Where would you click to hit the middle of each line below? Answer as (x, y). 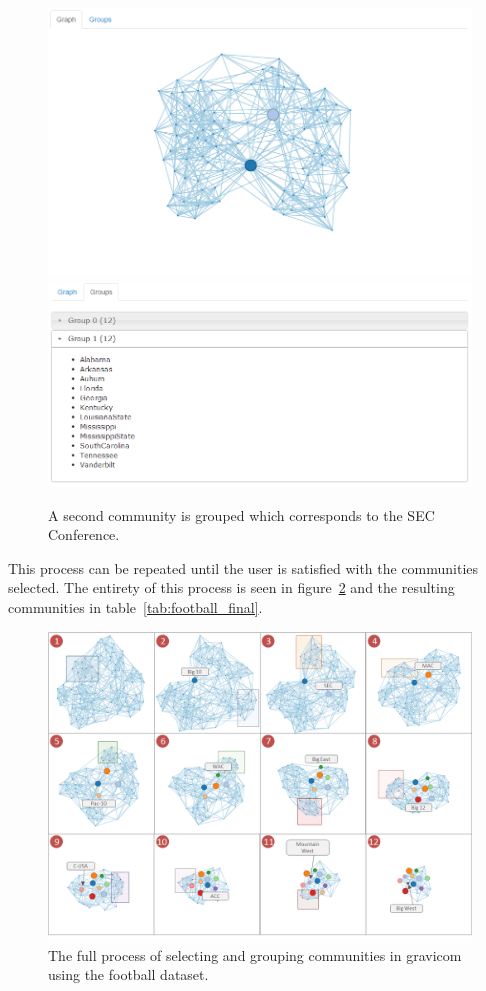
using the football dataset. (128, 974)
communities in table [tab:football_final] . (135, 606)
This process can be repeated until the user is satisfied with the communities (243, 567)
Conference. (84, 534)
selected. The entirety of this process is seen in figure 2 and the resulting (231, 587)
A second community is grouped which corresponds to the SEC (241, 514)
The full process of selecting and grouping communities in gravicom (255, 954)
